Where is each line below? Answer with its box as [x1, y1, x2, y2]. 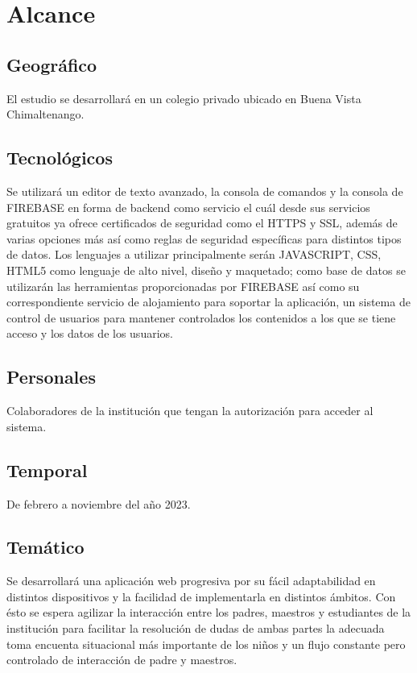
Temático [6, 534, 85, 559]
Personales [6, 364, 96, 389]
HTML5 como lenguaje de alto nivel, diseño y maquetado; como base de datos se [6, 261, 406, 278]
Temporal [6, 457, 88, 482]
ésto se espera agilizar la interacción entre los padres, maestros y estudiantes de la [6, 604, 411, 621]
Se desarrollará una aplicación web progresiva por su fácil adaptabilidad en [6, 572, 376, 589]
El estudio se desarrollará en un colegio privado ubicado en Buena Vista [6, 89, 361, 106]
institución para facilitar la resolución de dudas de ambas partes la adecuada [6, 620, 385, 637]
